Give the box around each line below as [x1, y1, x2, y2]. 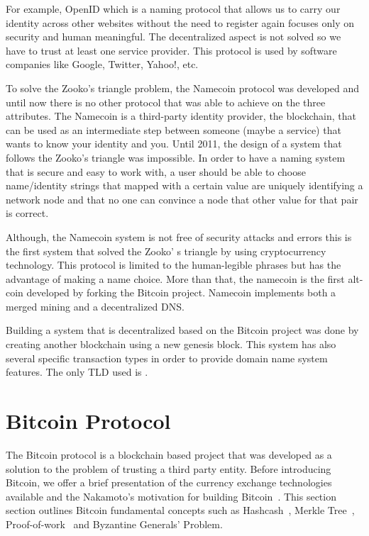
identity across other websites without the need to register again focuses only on [6, 15, 355, 30]
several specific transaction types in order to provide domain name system [6, 350, 328, 365]
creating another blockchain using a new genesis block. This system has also [6, 337, 336, 352]
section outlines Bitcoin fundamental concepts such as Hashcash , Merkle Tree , [6, 503, 355, 518]
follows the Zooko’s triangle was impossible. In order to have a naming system [6, 150, 346, 164]
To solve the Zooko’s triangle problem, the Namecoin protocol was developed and [6, 80, 360, 95]
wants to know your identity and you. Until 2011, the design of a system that [6, 136, 342, 151]
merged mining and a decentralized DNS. [6, 298, 184, 313]
